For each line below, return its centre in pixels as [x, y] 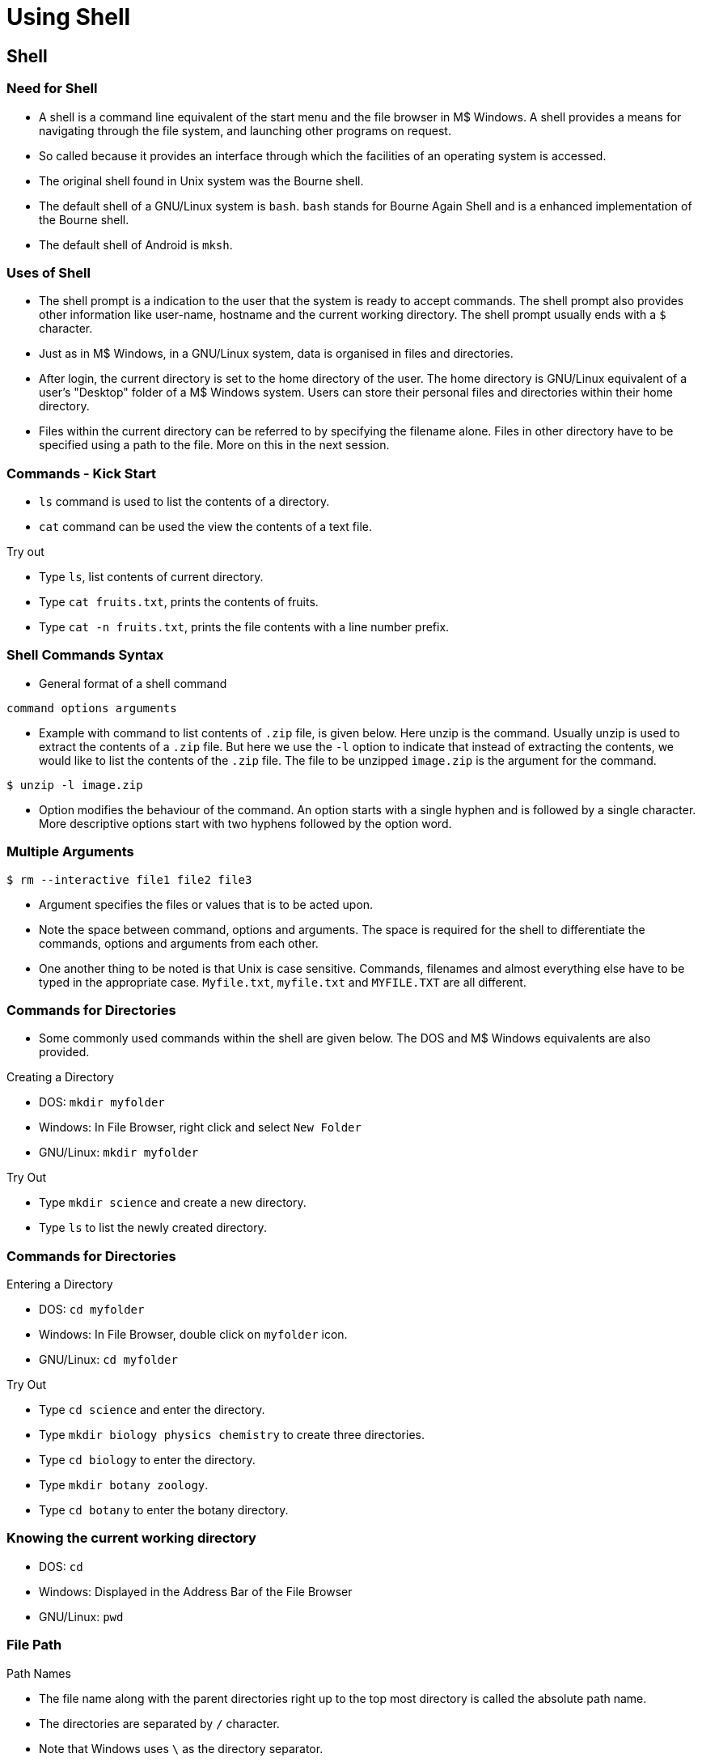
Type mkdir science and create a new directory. [173, 1203]
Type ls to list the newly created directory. [153, 1228]
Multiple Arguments [70, 852]
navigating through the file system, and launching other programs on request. [245, 130]
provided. [64, 1052]
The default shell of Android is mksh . [136, 244]
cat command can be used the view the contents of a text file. [205, 527]
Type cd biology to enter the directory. [147, 1460]
